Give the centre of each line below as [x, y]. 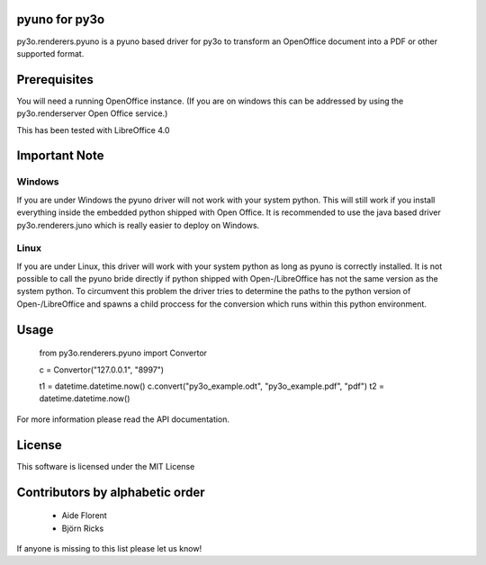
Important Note [60, 156]
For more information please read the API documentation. [123, 419]
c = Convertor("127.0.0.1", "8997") [102, 370]
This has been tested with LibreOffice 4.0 [93, 130]
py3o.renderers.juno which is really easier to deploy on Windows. [138, 225]
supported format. [50, 53]
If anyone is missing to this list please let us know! [109, 548]
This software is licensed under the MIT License [106, 466]
